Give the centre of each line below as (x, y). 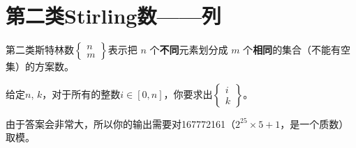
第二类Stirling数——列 (113, 16)
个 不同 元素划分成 (189, 50)
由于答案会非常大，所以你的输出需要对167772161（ (120, 123)
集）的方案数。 (40, 66)
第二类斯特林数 (40, 50)
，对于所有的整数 (81, 93)
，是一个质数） (314, 123)
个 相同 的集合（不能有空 (297, 50)
